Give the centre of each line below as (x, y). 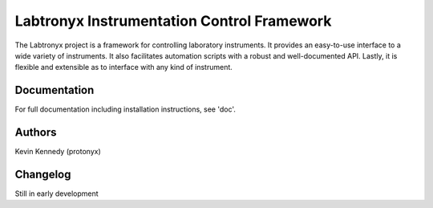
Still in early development (57, 194)
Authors (36, 133)
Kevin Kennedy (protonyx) (58, 152)
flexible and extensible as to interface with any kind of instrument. (123, 67)
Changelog (43, 174)
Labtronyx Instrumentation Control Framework (173, 21)
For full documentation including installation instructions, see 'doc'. (125, 109)
